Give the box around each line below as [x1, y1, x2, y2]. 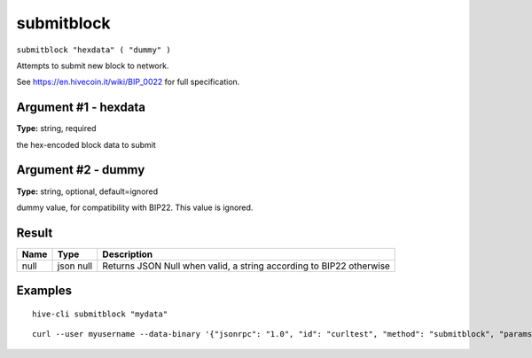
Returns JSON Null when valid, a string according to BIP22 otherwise [102, 260, 390, 272]
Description [102, 248, 153, 261]
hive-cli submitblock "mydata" [32, 308, 168, 319]
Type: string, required [16, 123, 97, 134]
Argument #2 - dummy [16, 162, 145, 177]
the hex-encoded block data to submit [16, 139, 157, 150]
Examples [16, 284, 73, 299]
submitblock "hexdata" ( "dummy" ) [16, 44, 172, 55]
